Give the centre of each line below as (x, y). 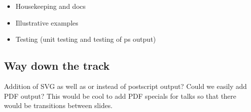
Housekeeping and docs (51, 6)
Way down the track (57, 66)
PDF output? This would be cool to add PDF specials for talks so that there (120, 96)
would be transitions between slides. (58, 105)
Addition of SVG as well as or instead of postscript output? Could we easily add (125, 86)
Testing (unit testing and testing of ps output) (86, 39)
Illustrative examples (47, 22)
